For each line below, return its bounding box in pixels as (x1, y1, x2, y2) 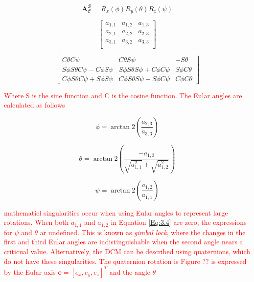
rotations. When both (4, 217, 69, 227)
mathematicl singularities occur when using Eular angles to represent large (4, 207, 228, 217)
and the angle (109, 266, 150, 277)
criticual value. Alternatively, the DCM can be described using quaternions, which (4, 246, 251, 256)
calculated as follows (4, 100, 65, 110)
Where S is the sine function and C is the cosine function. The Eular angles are (4, 90, 242, 100)
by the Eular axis (4, 266, 56, 277)
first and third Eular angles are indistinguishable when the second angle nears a (4, 237, 243, 247)
